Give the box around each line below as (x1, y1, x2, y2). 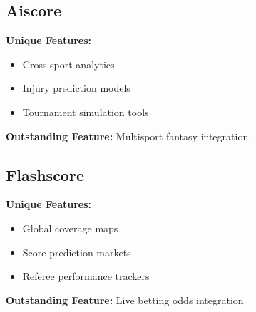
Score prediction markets (22, 244, 131, 259)
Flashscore (6, 163, 84, 185)
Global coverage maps (22, 220, 118, 235)
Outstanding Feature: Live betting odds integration (6, 292, 244, 307)
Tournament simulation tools (22, 104, 149, 119)
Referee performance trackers (22, 269, 150, 284)
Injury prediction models (22, 80, 130, 95)
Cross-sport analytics (22, 56, 115, 71)
